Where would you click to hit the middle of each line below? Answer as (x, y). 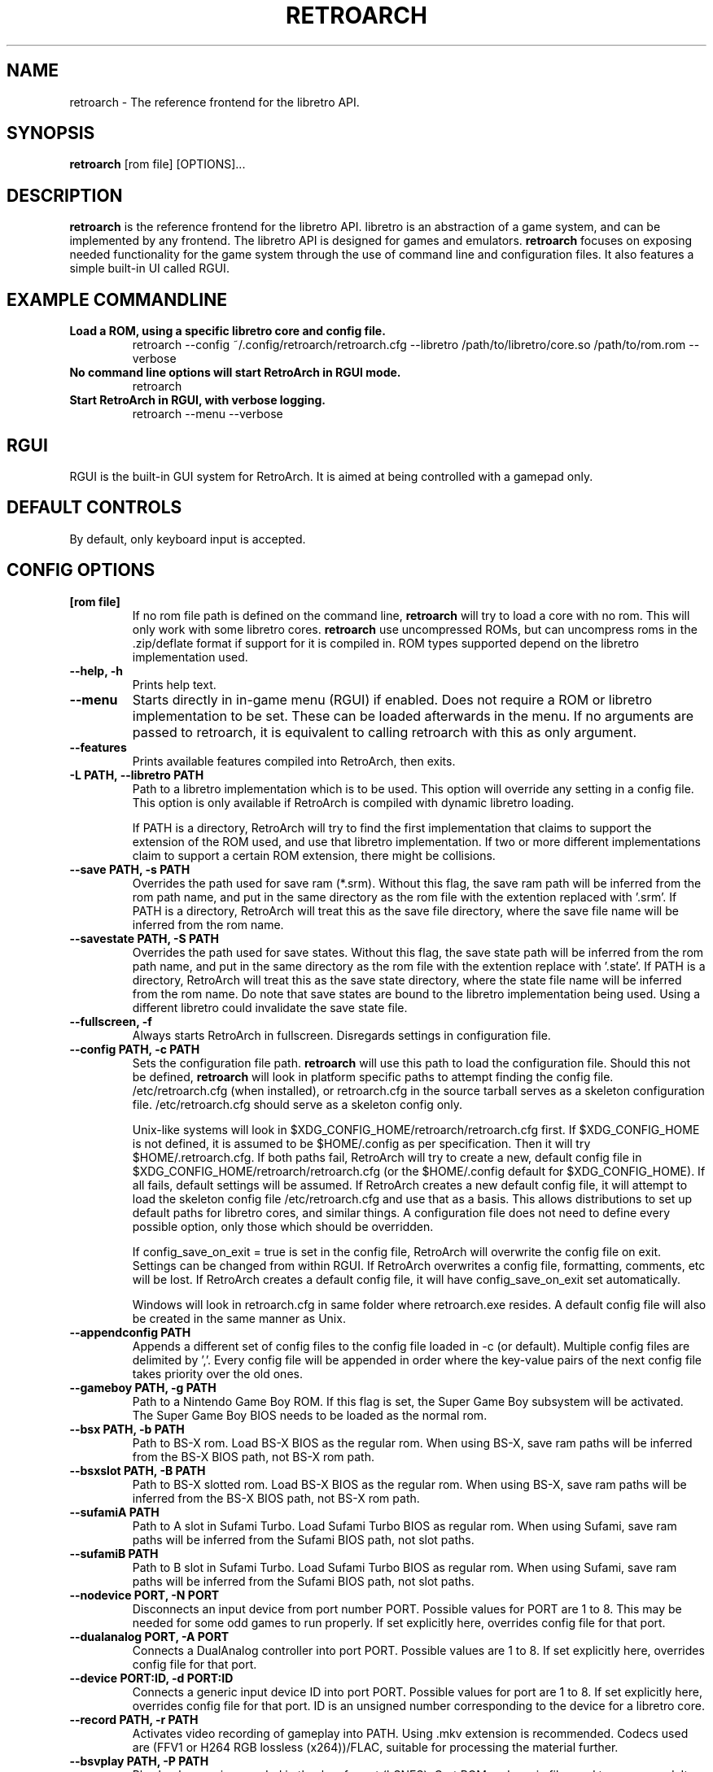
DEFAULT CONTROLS (94, 508)
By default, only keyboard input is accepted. (188, 539)
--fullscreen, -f (111, 1021)
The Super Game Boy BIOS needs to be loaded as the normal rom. (310, 1415)
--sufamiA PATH (114, 1512)
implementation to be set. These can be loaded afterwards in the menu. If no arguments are (413, 716)
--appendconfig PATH (130, 1332)
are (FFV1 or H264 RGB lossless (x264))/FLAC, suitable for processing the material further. (375, 1747)
